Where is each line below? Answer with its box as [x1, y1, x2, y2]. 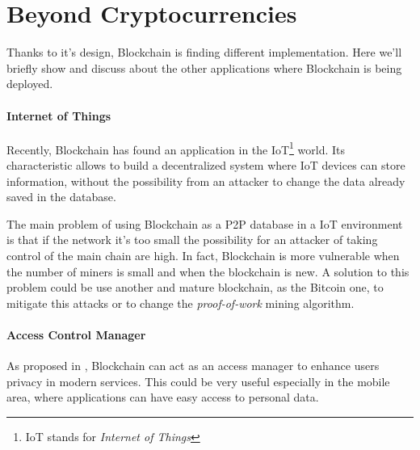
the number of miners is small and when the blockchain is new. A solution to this [6, 263, 409, 280]
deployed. [6, 75, 53, 92]
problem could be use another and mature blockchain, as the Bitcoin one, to [6, 279, 384, 296]
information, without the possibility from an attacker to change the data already [6, 172, 405, 189]
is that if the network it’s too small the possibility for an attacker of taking [6, 231, 378, 248]
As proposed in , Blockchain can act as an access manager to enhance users [6, 357, 380, 374]
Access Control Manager [6, 326, 146, 343]
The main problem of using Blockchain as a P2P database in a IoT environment [6, 215, 403, 232]
